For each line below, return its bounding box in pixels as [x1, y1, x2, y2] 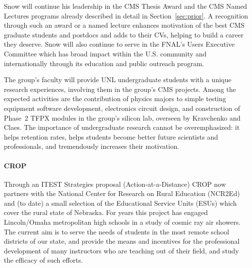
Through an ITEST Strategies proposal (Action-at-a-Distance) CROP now [4, 179, 226, 189]
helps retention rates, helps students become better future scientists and [4, 131, 218, 142]
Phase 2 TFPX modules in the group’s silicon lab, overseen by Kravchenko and [4, 112, 241, 123]
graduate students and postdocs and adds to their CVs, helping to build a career [4, 29, 244, 39]
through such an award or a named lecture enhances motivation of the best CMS [4, 20, 245, 30]
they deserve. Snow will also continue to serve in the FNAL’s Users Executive [4, 39, 235, 49]
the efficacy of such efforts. [4, 255, 83, 265]
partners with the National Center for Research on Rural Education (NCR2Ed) [4, 188, 240, 198]
